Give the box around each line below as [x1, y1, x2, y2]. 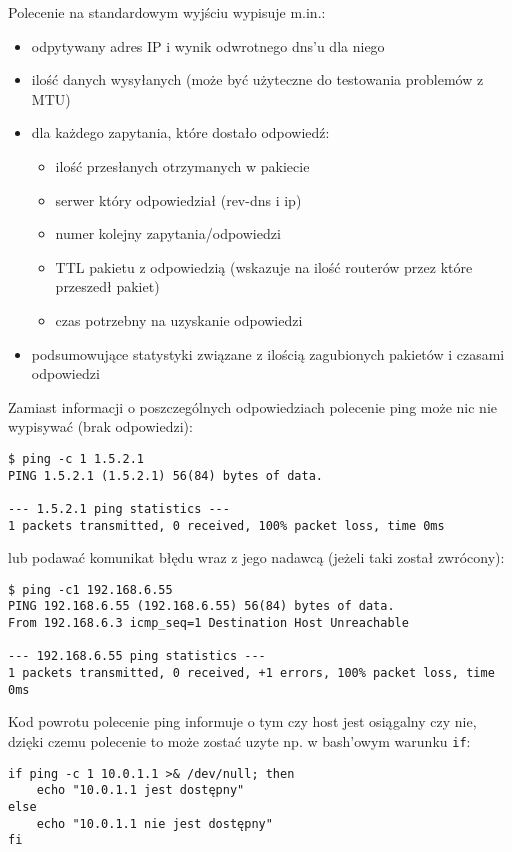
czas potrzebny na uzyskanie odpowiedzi [55, 309, 303, 330]
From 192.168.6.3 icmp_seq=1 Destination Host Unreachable [8, 616, 409, 631]
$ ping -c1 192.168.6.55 [8, 582, 173, 597]
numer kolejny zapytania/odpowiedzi [55, 223, 281, 244]
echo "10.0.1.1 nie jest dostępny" [36, 816, 273, 831]
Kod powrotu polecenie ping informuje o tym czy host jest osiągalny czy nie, [8, 711, 477, 732]
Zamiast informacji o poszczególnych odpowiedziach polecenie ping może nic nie [8, 396, 497, 417]
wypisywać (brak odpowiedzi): [8, 416, 193, 437]
